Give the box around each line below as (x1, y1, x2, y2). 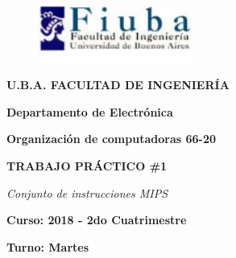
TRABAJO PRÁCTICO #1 (6, 157, 168, 174)
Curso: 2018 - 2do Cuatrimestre (6, 211, 187, 228)
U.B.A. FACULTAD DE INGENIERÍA (6, 76, 230, 93)
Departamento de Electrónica (6, 103, 173, 120)
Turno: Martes (6, 238, 89, 255)
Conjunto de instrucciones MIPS (6, 184, 168, 201)
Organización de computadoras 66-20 (6, 130, 216, 147)
